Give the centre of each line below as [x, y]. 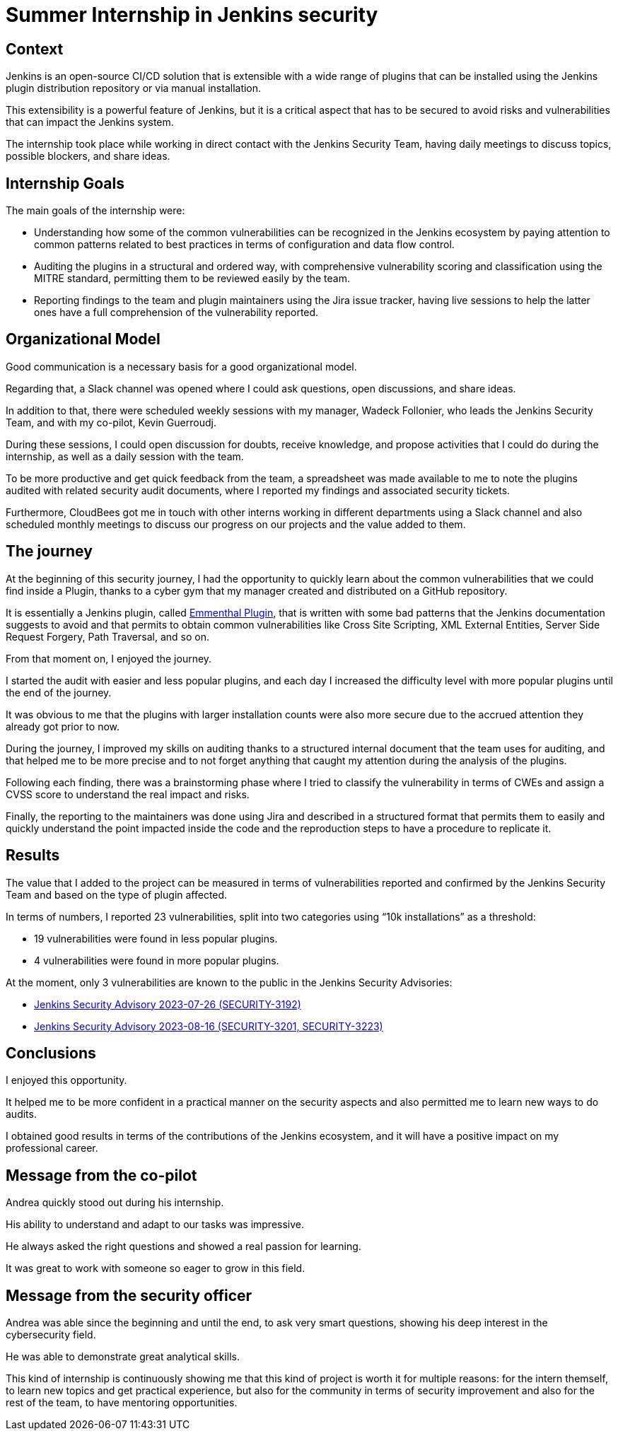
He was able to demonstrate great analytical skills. [123, 1357]
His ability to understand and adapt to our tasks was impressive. [155, 1225]
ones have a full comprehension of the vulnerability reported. [176, 313]
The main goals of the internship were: [95, 211]
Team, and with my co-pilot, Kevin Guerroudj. [111, 422]
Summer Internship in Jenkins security [192, 15]
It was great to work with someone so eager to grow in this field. [156, 1268]
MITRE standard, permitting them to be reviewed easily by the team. [192, 279]
